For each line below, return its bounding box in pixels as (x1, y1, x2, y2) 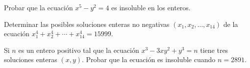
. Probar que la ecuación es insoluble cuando (82, 54, 216, 65)
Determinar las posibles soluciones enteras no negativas (4, 19, 170, 29)
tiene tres (200, 45, 228, 55)
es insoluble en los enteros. (111, 2, 191, 12)
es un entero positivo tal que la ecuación (18, 45, 139, 55)
